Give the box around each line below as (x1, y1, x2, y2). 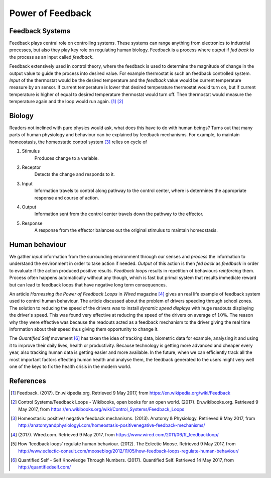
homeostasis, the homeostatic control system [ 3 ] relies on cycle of (9, 139, 148, 145)
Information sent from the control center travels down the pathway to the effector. (34, 211, 204, 217)
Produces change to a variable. (34, 155, 99, 161)
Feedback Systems (9, 27, 71, 35)
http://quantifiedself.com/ (18, 464, 71, 470)
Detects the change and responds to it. (34, 171, 115, 177)
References (9, 376, 46, 385)
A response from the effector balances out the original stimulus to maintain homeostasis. (34, 227, 218, 233)
